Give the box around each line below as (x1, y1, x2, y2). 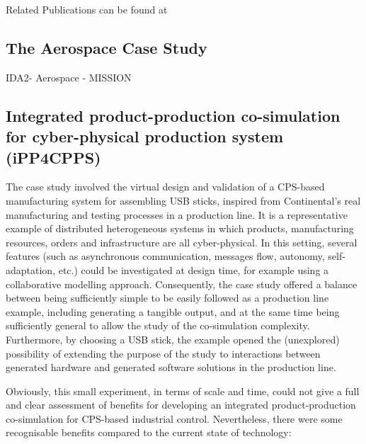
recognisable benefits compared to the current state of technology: (6, 425, 292, 440)
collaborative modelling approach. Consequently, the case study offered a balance (6, 276, 358, 291)
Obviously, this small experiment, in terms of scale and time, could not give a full (6, 383, 360, 398)
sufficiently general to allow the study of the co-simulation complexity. (6, 318, 310, 333)
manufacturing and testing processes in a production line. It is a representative (6, 207, 348, 222)
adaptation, (6, 262, 56, 277)
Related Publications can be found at (6, 2, 168, 16)
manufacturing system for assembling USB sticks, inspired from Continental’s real (6, 193, 361, 207)
